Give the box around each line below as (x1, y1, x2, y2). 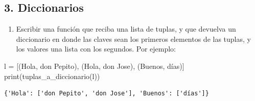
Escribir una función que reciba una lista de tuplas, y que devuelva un (16, 23, 236, 34)
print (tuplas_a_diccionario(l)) (4, 70, 100, 81)
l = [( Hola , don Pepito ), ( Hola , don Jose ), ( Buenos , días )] (4, 60, 184, 71)
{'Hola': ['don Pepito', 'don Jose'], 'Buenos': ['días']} (4, 90, 209, 97)
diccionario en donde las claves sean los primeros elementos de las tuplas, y (16, 33, 251, 44)
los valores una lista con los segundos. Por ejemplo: (16, 43, 176, 54)
